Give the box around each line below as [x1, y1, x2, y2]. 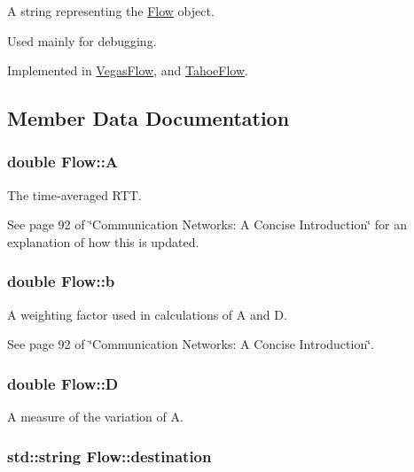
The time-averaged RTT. [7, 185, 142, 204]
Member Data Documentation [7, 104, 290, 132]
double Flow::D [7, 372, 119, 394]
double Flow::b [7, 270, 115, 292]
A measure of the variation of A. [7, 407, 184, 426]
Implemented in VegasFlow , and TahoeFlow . [7, 61, 248, 80]
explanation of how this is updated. [7, 232, 199, 251]
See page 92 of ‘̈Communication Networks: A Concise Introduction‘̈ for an [7, 215, 407, 234]
